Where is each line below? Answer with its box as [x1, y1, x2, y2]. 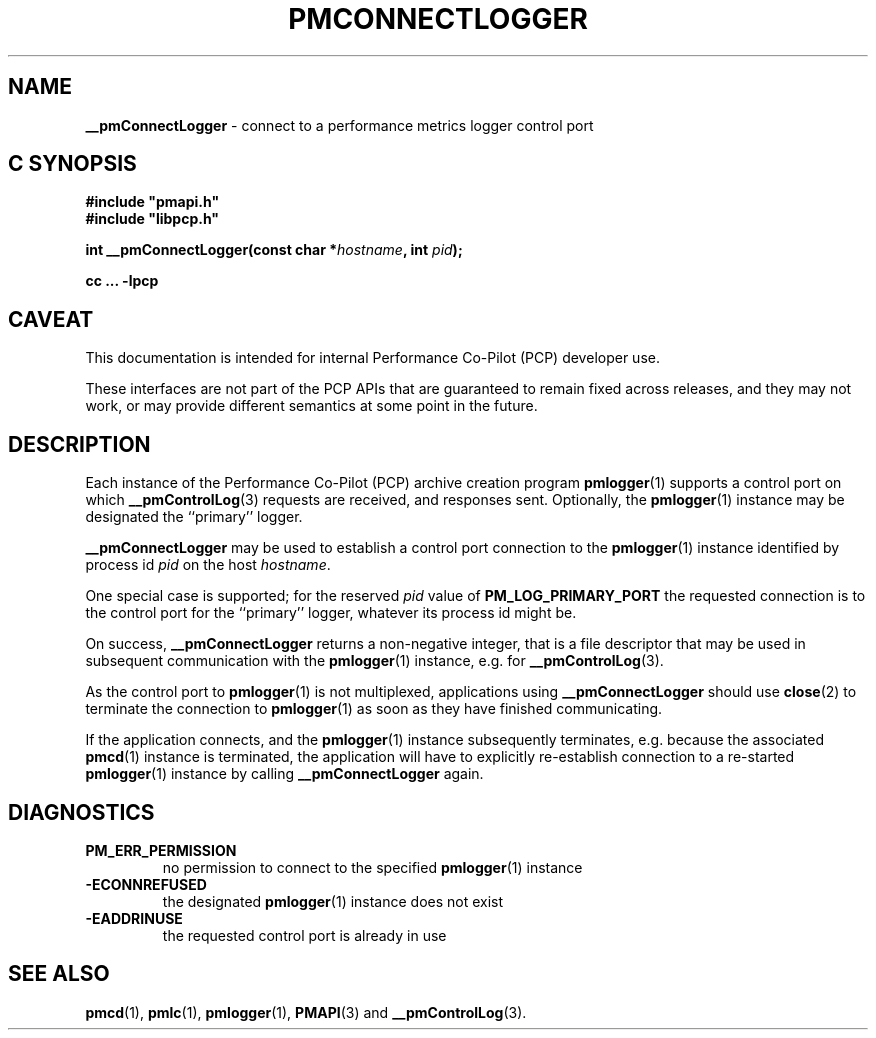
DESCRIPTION [8, 431, 151, 457]
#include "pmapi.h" [85, 193, 220, 211]
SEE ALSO [8, 961, 110, 987]
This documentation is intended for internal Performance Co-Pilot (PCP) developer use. [85, 349, 660, 367]
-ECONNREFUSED [85, 875, 207, 893]
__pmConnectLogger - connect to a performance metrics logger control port [85, 116, 594, 134]
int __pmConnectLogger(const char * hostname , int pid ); [85, 241, 463, 259]
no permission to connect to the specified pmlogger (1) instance [162, 858, 583, 876]
